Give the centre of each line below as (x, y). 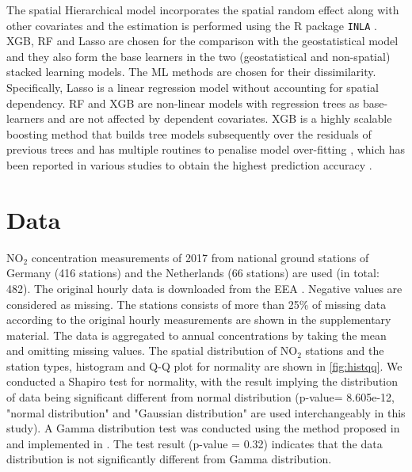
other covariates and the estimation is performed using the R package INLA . (192, 25)
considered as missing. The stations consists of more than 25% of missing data (196, 304)
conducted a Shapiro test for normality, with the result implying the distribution (202, 381)
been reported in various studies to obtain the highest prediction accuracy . (189, 165)
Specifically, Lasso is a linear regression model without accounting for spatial (193, 88)
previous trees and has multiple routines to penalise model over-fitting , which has (206, 149)
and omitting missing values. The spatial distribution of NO (152, 350)
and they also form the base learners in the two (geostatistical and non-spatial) (198, 56)
